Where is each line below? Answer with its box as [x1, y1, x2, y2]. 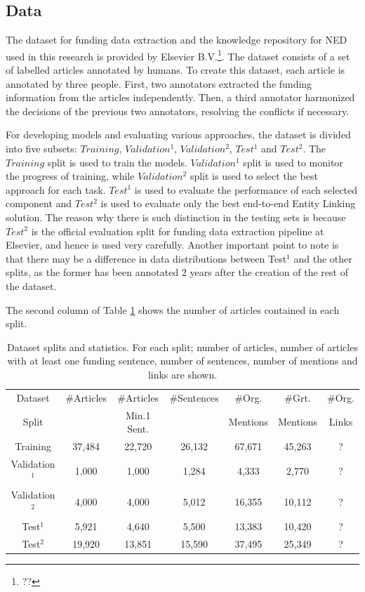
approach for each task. [6, 182, 106, 197]
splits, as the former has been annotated [6, 265, 179, 279]
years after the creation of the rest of [190, 265, 348, 279]
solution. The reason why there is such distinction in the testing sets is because [6, 209, 346, 224]
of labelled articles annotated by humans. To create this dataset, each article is [6, 63, 345, 77]
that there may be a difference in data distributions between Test [6, 251, 287, 265]
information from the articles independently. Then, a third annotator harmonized [6, 90, 355, 105]
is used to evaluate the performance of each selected [134, 182, 358, 197]
